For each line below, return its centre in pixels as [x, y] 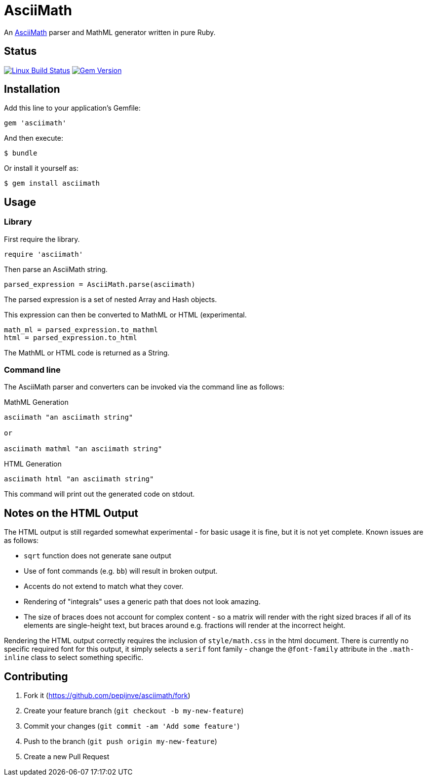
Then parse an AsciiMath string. [56, 269]
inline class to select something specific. [74, 658]
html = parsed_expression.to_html [71, 337]
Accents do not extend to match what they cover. [104, 586]
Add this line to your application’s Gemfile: [72, 108]
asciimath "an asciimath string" [69, 417]
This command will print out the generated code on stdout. [99, 494]
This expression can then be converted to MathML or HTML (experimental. [125, 314]
